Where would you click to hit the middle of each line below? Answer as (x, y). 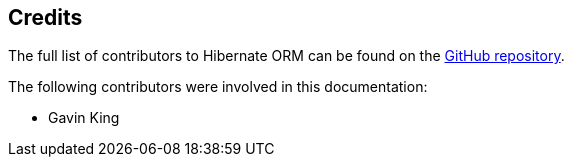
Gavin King (84, 118)
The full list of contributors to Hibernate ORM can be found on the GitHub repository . (286, 56)
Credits (45, 17)
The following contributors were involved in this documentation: (218, 87)
